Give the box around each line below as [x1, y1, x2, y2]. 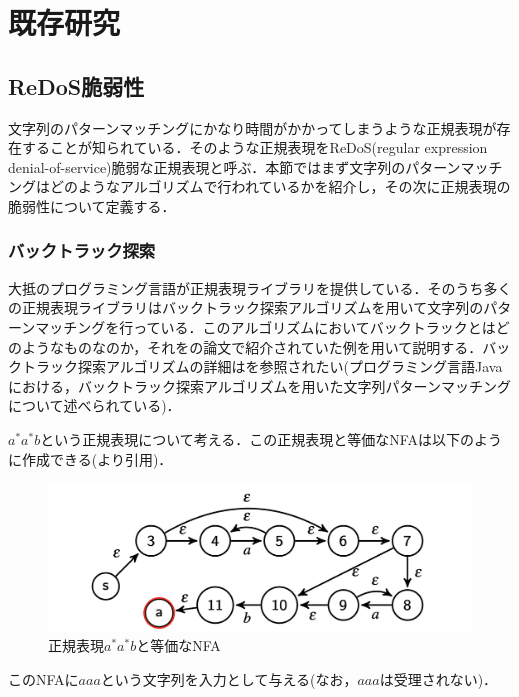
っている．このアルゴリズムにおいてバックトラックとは [133, 316, 496, 337]
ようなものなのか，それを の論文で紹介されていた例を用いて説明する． [21, 336, 483, 357]
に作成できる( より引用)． [8, 448, 173, 469]
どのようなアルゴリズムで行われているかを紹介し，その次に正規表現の [49, 176, 511, 197]
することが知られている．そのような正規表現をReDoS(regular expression [21, 137, 488, 158]
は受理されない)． [379, 668, 498, 689]
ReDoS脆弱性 [8, 70, 145, 101]
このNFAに [8, 668, 79, 689]
